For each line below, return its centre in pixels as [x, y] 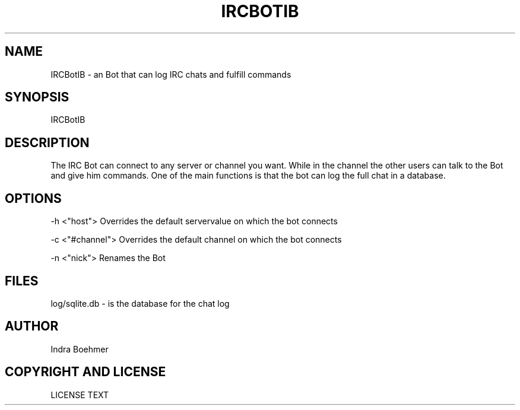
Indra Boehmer [80, 349]
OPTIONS [33, 198]
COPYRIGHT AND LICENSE [85, 372]
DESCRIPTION [47, 142]
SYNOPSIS [37, 97]
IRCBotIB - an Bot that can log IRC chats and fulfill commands [171, 74]
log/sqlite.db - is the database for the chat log [140, 303]
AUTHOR [32, 326]
